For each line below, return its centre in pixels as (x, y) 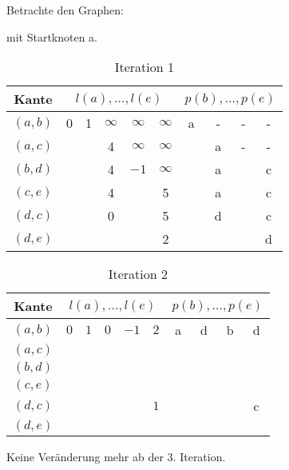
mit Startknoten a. (52, 36)
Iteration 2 (138, 274)
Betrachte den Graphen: (65, 10)
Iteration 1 (144, 67)
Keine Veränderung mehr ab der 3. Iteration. (116, 457)
